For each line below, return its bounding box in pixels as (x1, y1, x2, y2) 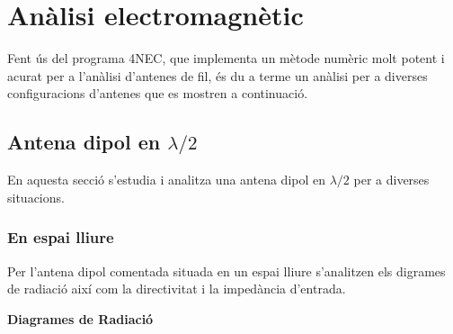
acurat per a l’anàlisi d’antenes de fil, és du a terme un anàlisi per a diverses (7, 66, 428, 85)
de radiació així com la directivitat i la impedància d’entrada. (7, 279, 346, 298)
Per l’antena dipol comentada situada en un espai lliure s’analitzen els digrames (7, 261, 446, 280)
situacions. (7, 187, 65, 206)
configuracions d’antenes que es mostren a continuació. (7, 84, 308, 103)
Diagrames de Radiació (7, 309, 154, 328)
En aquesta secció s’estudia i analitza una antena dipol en (7, 170, 326, 189)
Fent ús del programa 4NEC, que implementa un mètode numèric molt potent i (7, 49, 445, 68)
